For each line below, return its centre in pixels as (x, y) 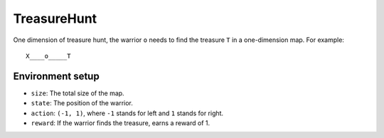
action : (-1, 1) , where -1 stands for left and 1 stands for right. (127, 113)
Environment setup (56, 76)
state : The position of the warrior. (82, 103)
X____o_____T (48, 56)
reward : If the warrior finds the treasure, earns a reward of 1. (121, 123)
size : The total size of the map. (78, 93)
